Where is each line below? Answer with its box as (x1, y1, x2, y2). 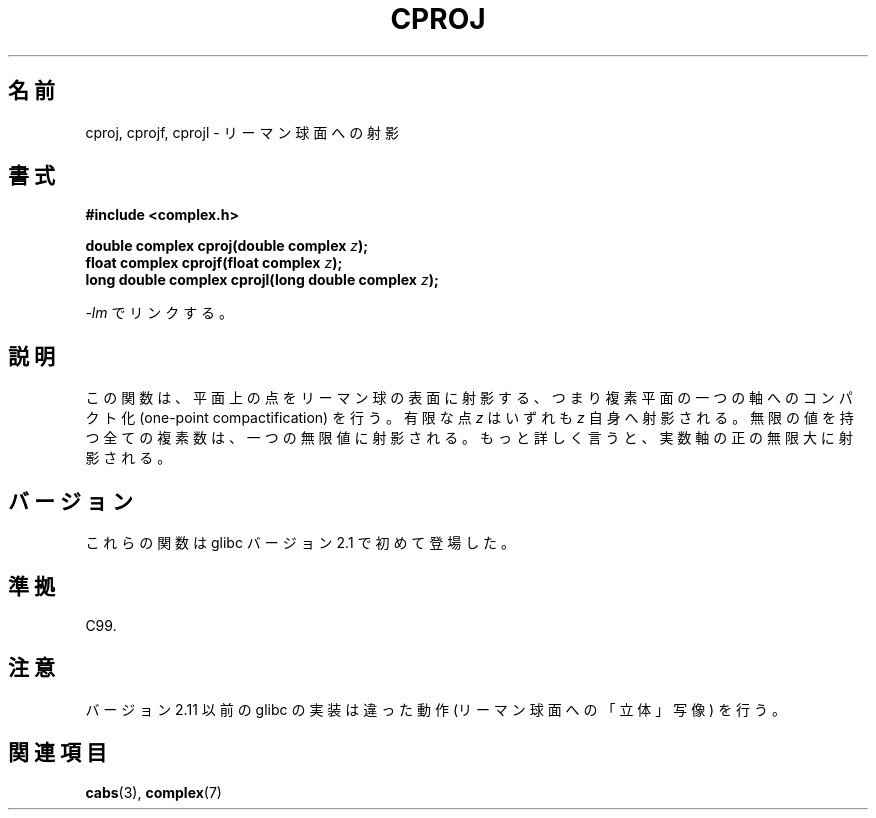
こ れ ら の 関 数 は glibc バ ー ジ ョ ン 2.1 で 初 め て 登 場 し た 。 (85, 534, 516, 552)
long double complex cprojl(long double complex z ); (85, 271, 439, 289)
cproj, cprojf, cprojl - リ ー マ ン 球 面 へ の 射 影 (85, 123, 400, 141)
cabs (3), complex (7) (85, 783, 222, 801)
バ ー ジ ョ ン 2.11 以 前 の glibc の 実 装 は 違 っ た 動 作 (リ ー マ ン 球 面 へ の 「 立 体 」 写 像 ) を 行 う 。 (85, 700, 786, 718)
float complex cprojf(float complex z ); (85, 254, 343, 272)
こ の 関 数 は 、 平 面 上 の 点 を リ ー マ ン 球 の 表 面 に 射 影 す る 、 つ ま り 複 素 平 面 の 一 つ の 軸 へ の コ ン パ (85, 389, 853, 407)
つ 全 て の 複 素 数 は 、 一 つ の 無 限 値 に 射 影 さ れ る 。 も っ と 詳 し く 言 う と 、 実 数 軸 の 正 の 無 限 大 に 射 (85, 429, 853, 447)
